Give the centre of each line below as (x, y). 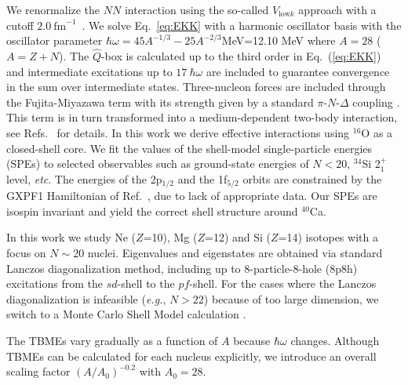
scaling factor (38, 371)
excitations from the (55, 283)
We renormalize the (53, 9)
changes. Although (335, 340)
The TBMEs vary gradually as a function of (112, 340)
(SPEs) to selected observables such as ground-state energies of (158, 163)
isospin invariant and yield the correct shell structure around (152, 211)
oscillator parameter (55, 40)
